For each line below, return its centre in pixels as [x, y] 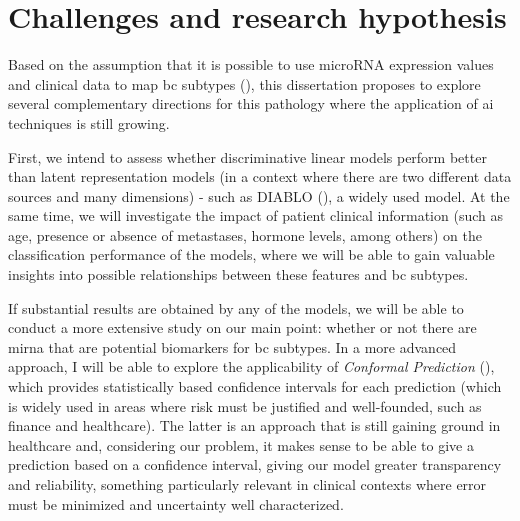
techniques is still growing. [89, 122]
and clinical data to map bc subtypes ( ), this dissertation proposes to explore [244, 83]
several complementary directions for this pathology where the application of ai [251, 103]
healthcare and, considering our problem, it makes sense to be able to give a [241, 444]
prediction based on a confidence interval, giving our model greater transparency [255, 464]
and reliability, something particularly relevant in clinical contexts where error [247, 484]
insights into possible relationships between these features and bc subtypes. [238, 274]
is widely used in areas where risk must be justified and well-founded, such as [245, 405]
